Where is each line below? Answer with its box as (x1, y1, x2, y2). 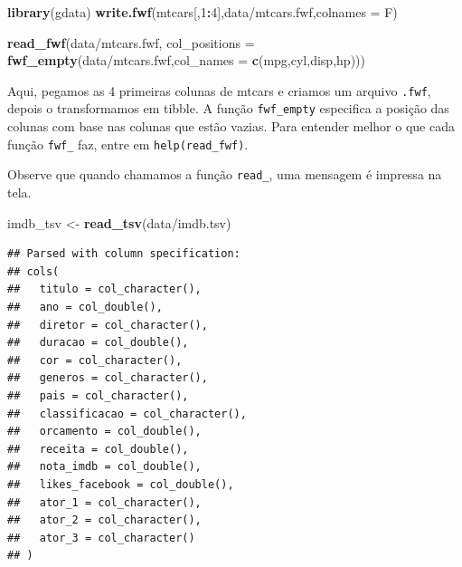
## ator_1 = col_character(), (7, 495, 202, 509)
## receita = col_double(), (7, 442, 189, 456)
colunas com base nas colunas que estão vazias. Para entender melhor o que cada (7, 117, 455, 136)
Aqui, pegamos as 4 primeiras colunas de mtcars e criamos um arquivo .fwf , (7, 81, 431, 100)
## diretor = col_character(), (7, 318, 208, 332)
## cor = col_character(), (7, 353, 183, 367)
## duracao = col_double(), (7, 336, 189, 350)
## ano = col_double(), (7, 300, 163, 313)
